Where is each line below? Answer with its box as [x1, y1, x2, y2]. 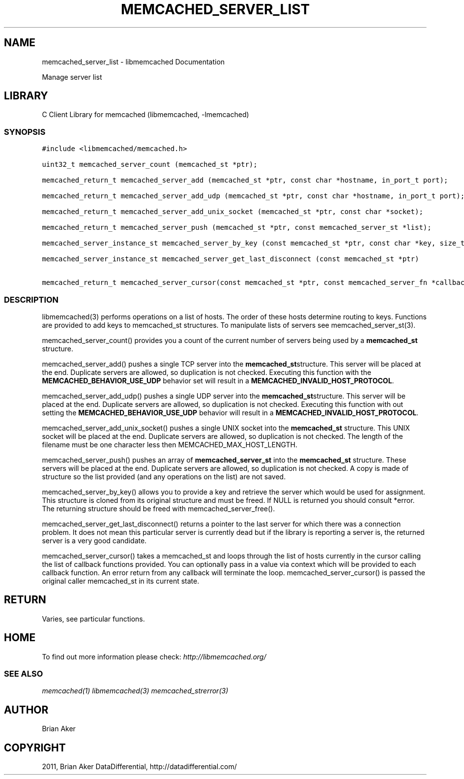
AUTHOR [4, 703, 49, 716]
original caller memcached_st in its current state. [42, 576, 200, 585]
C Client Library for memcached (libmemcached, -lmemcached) [42, 110, 249, 119]
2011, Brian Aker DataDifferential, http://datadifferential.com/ [42, 762, 237, 771]
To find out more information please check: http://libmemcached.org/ [42, 652, 266, 661]
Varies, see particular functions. [42, 614, 145, 623]
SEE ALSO [4, 669, 43, 679]
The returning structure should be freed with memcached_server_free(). [42, 504, 275, 513]
